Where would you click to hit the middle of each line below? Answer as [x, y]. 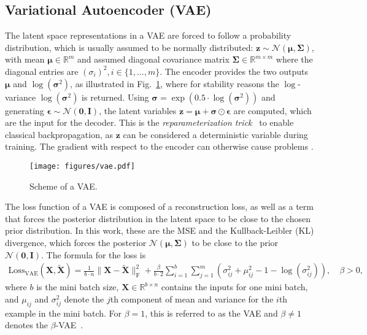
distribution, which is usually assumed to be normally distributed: [129, 47]
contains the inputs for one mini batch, [234, 287]
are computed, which [272, 110]
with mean [25, 59]
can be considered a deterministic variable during [215, 134]
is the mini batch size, [78, 287]
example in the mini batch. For [64, 313]
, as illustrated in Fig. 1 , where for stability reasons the [175, 83]
